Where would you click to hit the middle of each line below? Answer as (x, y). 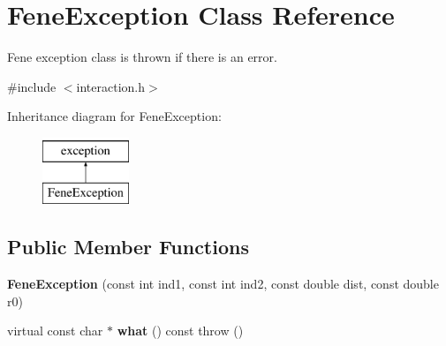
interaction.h (111, 86)
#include (32, 86)
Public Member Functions (128, 247)
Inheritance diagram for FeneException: (114, 116)
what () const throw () (180, 331)
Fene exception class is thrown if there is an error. (142, 57)
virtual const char (55, 331)
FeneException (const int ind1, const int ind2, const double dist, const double (223, 284)
